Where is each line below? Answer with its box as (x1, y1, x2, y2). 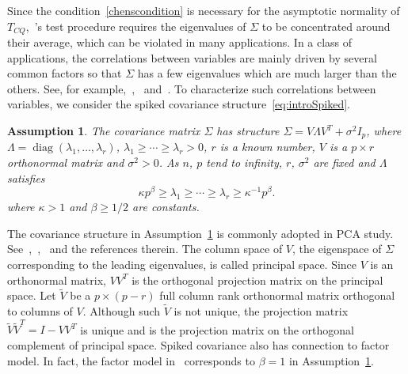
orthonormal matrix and (7, 154, 124, 171)
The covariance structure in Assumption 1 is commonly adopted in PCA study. (7, 225, 394, 241)
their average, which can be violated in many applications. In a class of (7, 34, 353, 51)
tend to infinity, (206, 154, 283, 171)
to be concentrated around (261, 17, 391, 34)
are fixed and (313, 154, 376, 171)
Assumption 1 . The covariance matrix (7, 123, 200, 139)
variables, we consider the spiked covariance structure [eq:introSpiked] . (7, 96, 351, 112)
